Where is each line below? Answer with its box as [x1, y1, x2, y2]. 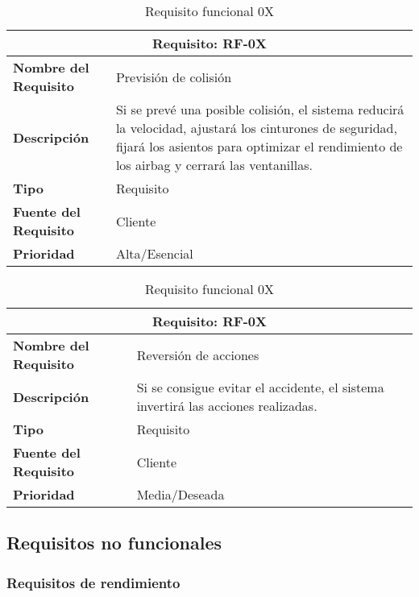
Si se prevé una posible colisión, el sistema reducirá [115, 100, 404, 118]
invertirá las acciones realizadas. [136, 396, 317, 415]
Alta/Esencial [115, 244, 193, 263]
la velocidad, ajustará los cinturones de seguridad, [115, 118, 397, 137]
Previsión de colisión [115, 67, 232, 86]
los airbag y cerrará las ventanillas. [115, 155, 313, 174]
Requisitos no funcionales [6, 530, 222, 555]
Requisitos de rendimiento [6, 572, 180, 592]
